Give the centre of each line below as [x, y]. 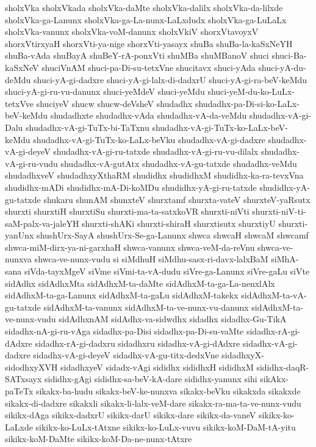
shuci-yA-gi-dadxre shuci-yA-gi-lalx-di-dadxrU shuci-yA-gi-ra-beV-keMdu [171, 79]
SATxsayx [23, 379]
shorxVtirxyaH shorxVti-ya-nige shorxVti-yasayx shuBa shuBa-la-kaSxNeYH [149, 43]
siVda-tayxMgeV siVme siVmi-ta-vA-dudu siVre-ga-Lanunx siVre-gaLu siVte [167, 271]
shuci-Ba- [289, 55]
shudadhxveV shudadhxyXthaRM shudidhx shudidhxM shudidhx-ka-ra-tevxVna [154, 175]
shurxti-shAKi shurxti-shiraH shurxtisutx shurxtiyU [179, 223]
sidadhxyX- [243, 355]
